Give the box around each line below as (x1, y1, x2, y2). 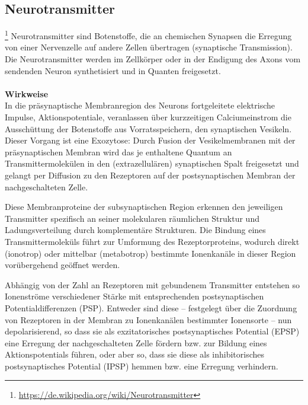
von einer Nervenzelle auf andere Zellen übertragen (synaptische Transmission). (5, 41, 293, 53)
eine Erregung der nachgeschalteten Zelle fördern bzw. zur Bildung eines (5, 336, 267, 349)
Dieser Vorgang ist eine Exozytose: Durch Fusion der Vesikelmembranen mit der (5, 134, 296, 146)
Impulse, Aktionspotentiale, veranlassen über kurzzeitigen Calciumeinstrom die (5, 111, 291, 123)
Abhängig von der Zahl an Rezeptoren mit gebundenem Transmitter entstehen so (5, 278, 300, 291)
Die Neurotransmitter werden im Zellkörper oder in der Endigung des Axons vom (5, 53, 301, 65)
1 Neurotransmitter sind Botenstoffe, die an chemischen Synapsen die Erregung (5, 28, 292, 42)
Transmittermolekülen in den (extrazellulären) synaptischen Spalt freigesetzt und (5, 157, 299, 170)
